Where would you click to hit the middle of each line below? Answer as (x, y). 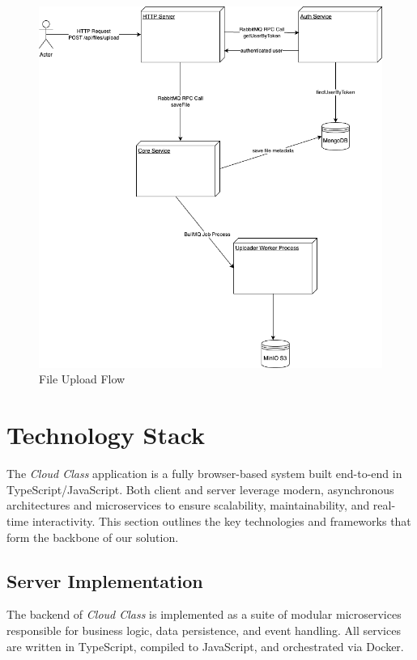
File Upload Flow (82, 379)
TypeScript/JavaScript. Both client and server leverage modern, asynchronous (200, 489)
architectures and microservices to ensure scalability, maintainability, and (188, 505)
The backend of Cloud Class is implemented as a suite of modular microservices (204, 614)
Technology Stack (106, 435)
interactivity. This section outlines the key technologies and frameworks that (221, 520)
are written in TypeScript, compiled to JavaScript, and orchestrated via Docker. (205, 646)
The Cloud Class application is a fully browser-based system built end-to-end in (204, 474)
